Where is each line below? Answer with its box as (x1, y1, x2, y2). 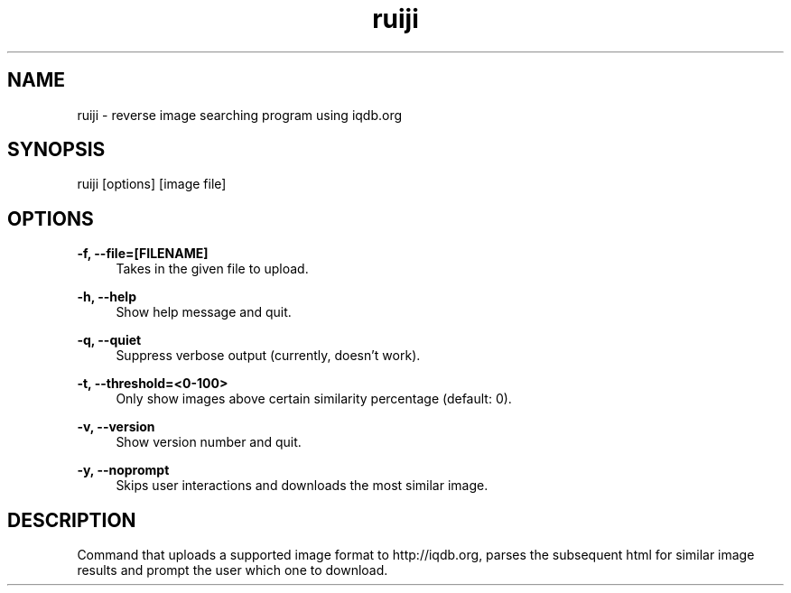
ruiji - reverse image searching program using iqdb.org (77, 107, 403, 123)
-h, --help (77, 289, 136, 305)
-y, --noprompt (77, 462, 170, 478)
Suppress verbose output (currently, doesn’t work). (116, 347, 421, 364)
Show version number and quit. (116, 434, 302, 450)
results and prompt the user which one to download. (77, 562, 388, 579)
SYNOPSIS (7, 138, 106, 162)
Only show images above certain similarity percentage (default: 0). (116, 391, 512, 407)
